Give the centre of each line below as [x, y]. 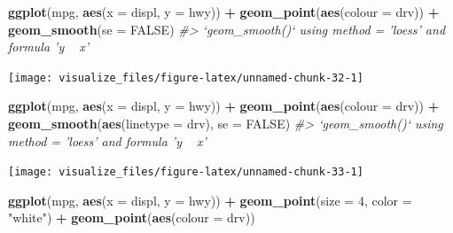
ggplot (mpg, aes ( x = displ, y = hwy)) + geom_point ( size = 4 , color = [210, 200]
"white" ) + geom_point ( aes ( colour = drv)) [132, 217]
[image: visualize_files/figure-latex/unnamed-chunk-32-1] [186, 78]
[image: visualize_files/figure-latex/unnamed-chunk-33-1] [186, 172]
